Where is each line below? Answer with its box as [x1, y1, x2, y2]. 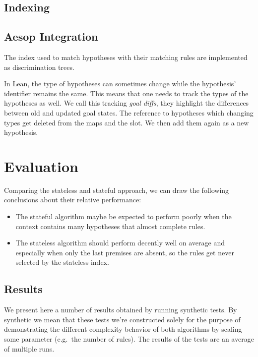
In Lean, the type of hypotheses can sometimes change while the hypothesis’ [4, 78, 236, 89]
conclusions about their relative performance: [4, 194, 141, 205]
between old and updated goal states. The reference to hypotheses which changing [4, 107, 254, 118]
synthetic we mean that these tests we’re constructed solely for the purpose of [4, 314, 241, 324]
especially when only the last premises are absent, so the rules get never [15, 247, 234, 257]
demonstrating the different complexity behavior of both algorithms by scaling [4, 324, 242, 334]
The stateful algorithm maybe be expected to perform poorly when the [15, 211, 232, 222]
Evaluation [4, 156, 78, 176]
